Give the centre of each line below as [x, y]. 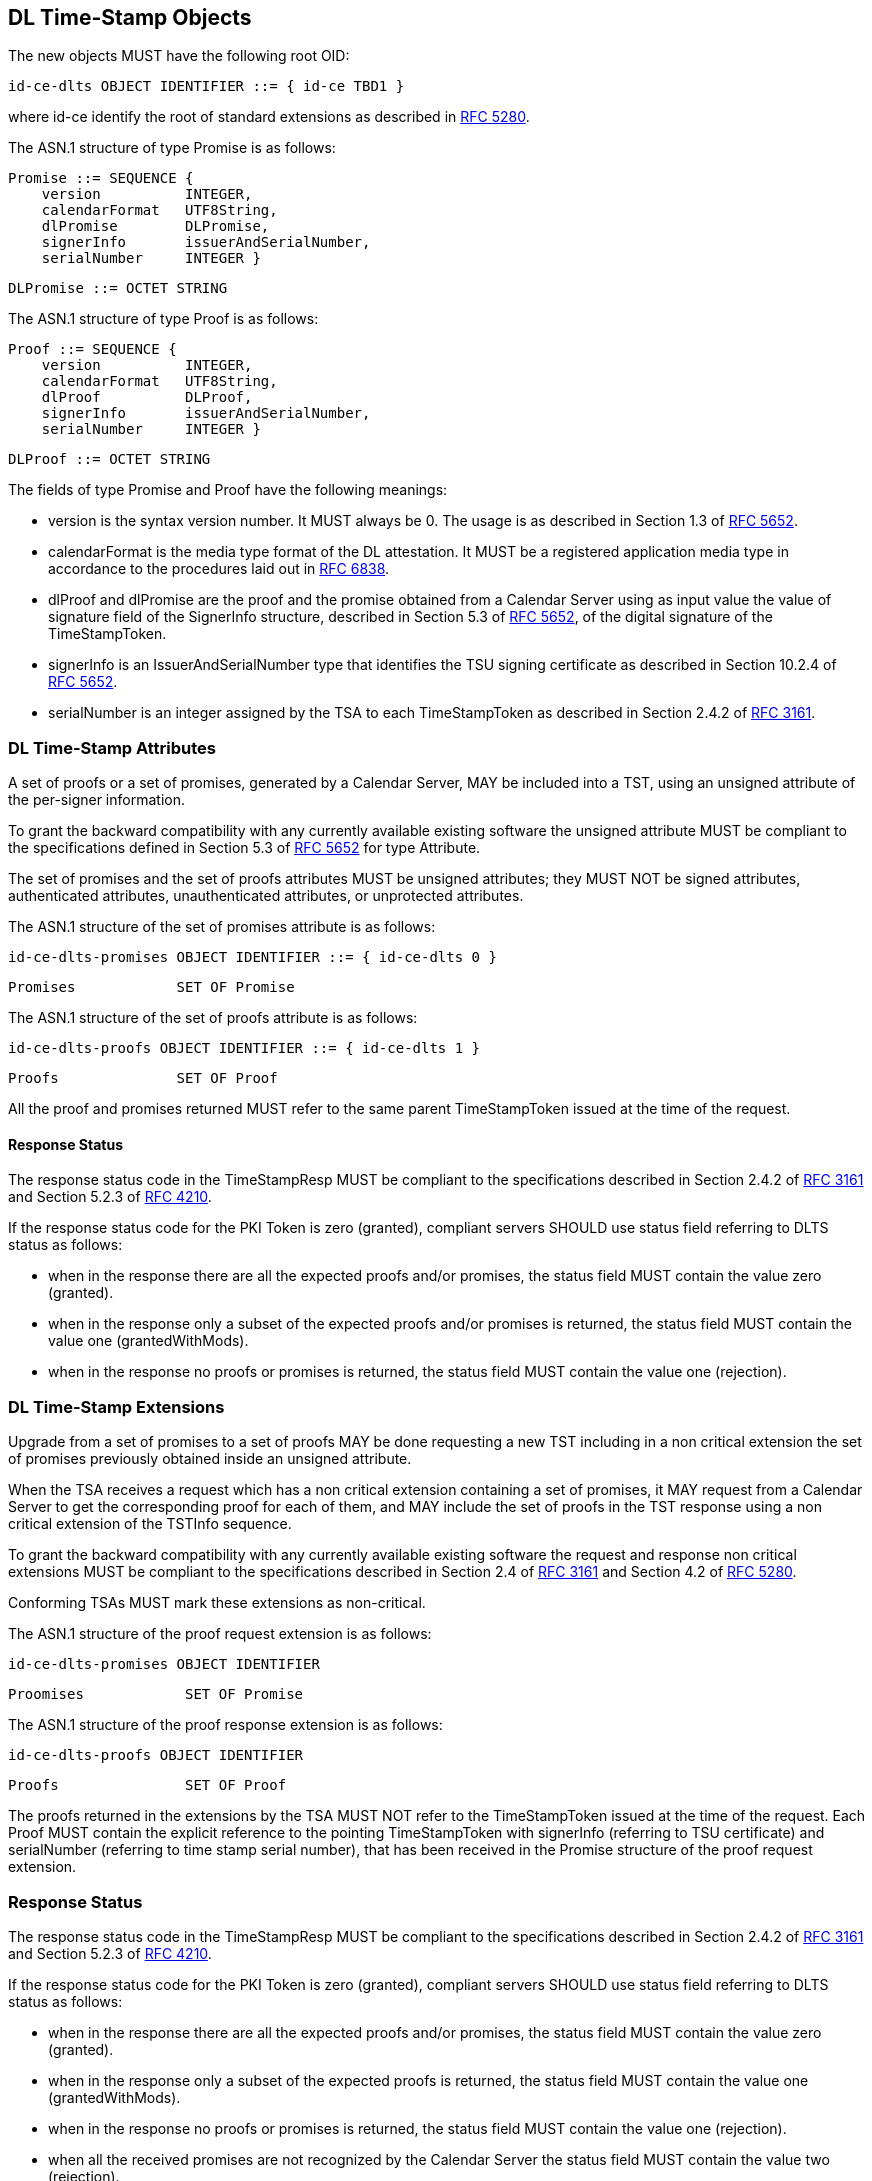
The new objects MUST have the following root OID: [179, 56]
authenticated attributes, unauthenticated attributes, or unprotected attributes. [266, 896]
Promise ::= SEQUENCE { [101, 178]
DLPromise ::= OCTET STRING [118, 288]
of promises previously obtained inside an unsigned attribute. [210, 1459]
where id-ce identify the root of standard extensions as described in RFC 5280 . [269, 117]
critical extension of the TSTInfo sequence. [150, 1524]
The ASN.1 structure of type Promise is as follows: [172, 148]
